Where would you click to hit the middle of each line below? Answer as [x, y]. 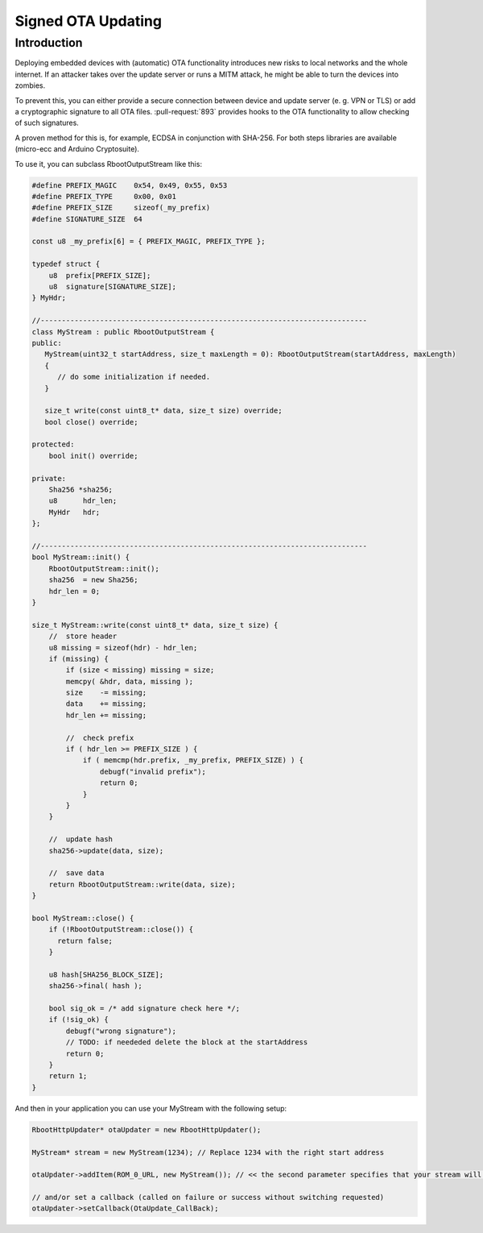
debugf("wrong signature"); [121, 1031]
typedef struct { [66, 264]
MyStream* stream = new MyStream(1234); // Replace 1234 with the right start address [208, 1152]
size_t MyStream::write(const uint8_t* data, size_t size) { [155, 625]
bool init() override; [93, 456]
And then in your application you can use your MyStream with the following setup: [151, 1108]
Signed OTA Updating [89, 21]
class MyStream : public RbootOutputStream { [123, 332]
